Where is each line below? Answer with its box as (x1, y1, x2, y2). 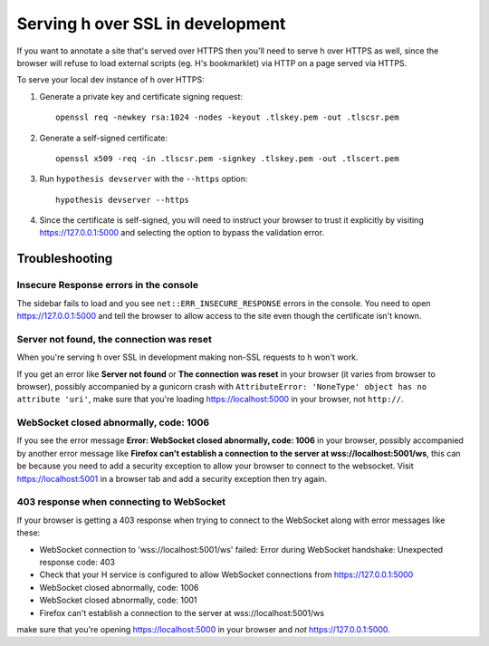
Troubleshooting (16, 251, 113, 266)
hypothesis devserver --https (55, 195, 190, 205)
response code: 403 (39, 556, 115, 567)
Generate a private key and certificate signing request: (39, 91, 244, 101)
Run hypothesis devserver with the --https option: (39, 173, 248, 185)
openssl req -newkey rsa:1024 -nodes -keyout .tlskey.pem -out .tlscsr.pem (55, 112, 399, 122)
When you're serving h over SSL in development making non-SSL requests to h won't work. (16, 352, 359, 362)
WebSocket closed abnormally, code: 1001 (39, 594, 198, 606)
